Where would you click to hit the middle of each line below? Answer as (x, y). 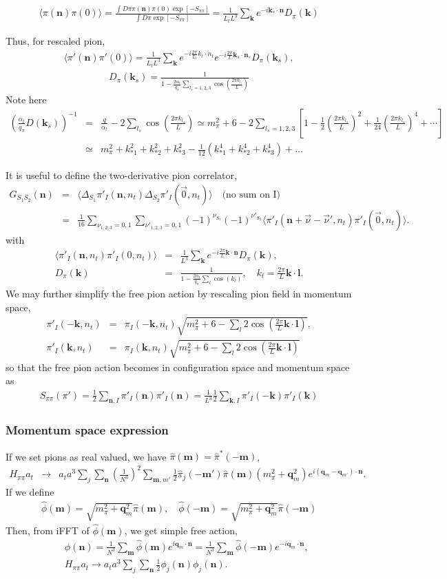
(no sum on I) (251, 194)
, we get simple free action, (181, 530)
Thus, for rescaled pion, (55, 40)
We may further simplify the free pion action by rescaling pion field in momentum (179, 294)
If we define (30, 492)
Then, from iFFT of (48, 530)
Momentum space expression (87, 430)
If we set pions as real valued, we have (86, 456)
